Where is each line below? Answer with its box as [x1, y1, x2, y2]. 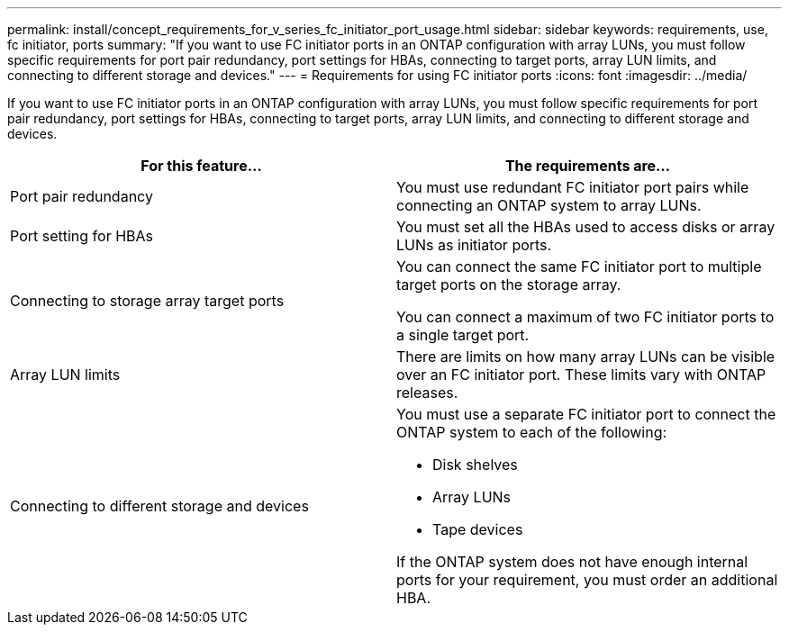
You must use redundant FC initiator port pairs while [396, 178, 749, 196]
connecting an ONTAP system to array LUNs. [396, 196, 702, 214]
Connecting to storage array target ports [10, 292, 285, 310]
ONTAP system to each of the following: [396, 423, 667, 441]
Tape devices [432, 520, 523, 538]
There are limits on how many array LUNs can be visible [396, 348, 775, 366]
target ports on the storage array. [396, 275, 621, 293]
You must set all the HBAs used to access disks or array [396, 218, 775, 236]
